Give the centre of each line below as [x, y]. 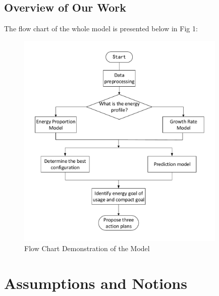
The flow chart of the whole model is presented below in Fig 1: [101, 28]
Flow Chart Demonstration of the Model [87, 248]
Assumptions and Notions [96, 283]
